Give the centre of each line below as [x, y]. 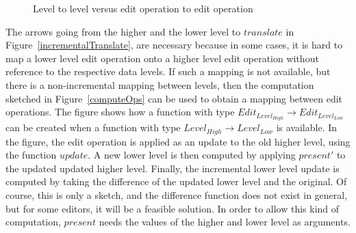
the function [31, 155]
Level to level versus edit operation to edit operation [143, 8]
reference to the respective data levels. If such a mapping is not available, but [168, 71]
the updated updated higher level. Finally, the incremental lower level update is [173, 168]
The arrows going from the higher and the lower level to [123, 31]
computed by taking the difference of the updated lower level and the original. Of [176, 181]
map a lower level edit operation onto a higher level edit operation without [162, 58]
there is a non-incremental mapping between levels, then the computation [160, 84]
